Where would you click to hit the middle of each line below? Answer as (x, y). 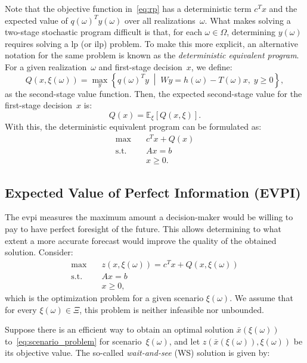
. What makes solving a (248, 20)
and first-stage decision (140, 66)
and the (283, 8)
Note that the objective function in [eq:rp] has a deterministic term (128, 8)
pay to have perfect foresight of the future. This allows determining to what (143, 228)
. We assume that (261, 297)
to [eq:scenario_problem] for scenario (73, 341)
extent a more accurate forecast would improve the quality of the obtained (141, 240)
